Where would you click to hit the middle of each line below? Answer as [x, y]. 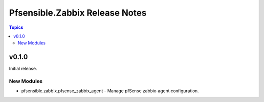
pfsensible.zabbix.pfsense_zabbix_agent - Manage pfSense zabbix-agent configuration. [110, 91]
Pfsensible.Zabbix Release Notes [78, 13]
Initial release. [23, 69]
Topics [16, 27]
